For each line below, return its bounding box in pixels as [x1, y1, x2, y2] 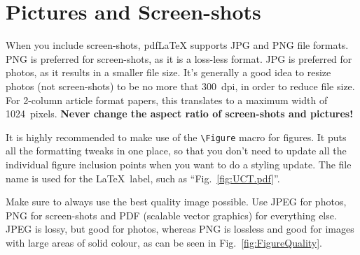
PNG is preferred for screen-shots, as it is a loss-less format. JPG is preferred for [6, 51, 352, 66]
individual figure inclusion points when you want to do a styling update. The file [6, 156, 352, 171]
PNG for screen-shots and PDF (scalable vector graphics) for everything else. [6, 207, 337, 222]
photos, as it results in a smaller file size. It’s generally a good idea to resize [6, 65, 331, 80]
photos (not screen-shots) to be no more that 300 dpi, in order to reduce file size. [6, 78, 355, 93]
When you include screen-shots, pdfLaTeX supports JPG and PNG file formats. [6, 38, 349, 52]
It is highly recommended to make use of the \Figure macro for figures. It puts [6, 129, 347, 144]
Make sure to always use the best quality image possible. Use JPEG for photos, [6, 194, 347, 209]
